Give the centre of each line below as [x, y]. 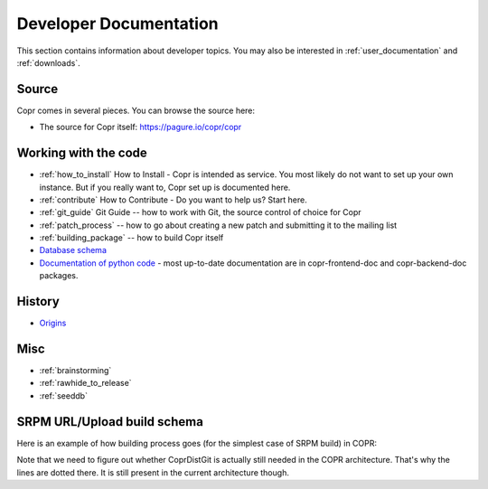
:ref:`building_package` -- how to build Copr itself [131, 238]
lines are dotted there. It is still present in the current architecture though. [153, 472]
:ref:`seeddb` [63, 395]
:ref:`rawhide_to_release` [85, 383]
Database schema [73, 250]
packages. [59, 276]
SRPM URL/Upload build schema [110, 422]
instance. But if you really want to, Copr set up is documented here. [165, 187]
